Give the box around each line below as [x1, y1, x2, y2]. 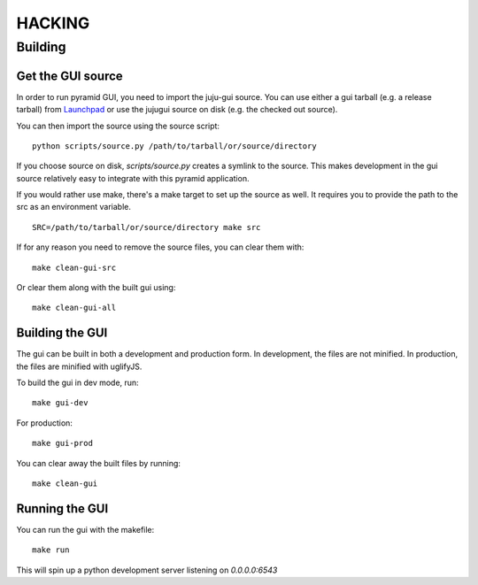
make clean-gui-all [32, 303, 117, 313]
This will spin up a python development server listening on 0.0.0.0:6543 [16, 565, 278, 575]
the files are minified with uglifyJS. [16, 361, 143, 372]
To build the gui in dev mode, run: [16, 377, 139, 389]
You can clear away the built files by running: [16, 458, 181, 468]
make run [32, 545, 70, 555]
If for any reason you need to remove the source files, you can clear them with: [16, 242, 305, 252]
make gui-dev [32, 398, 89, 408]
